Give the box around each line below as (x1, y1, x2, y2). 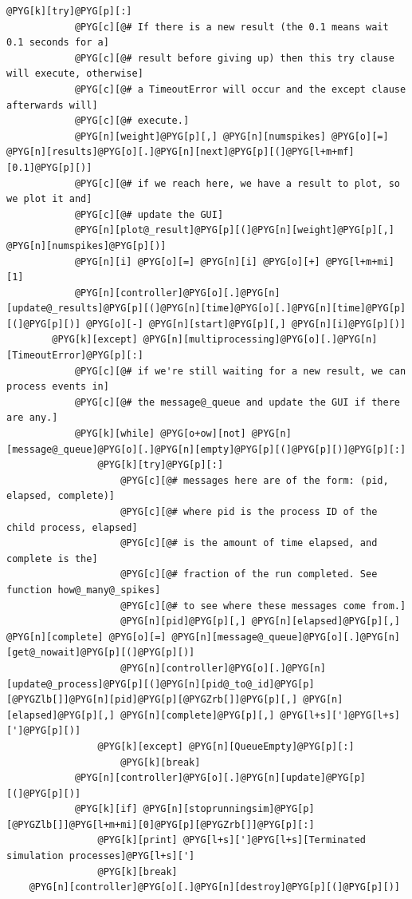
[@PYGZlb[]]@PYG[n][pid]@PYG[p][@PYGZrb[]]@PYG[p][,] (6, 694, 298, 706)
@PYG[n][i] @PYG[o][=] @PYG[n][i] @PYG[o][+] (74, 255, 320, 267)
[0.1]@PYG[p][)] (6, 161, 92, 173)
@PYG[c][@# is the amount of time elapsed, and (120, 537, 378, 549)
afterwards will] (6, 99, 98, 111)
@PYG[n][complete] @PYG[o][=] (6, 631, 167, 643)
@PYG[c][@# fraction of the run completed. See (120, 568, 378, 580)
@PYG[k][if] (74, 803, 138, 815)
